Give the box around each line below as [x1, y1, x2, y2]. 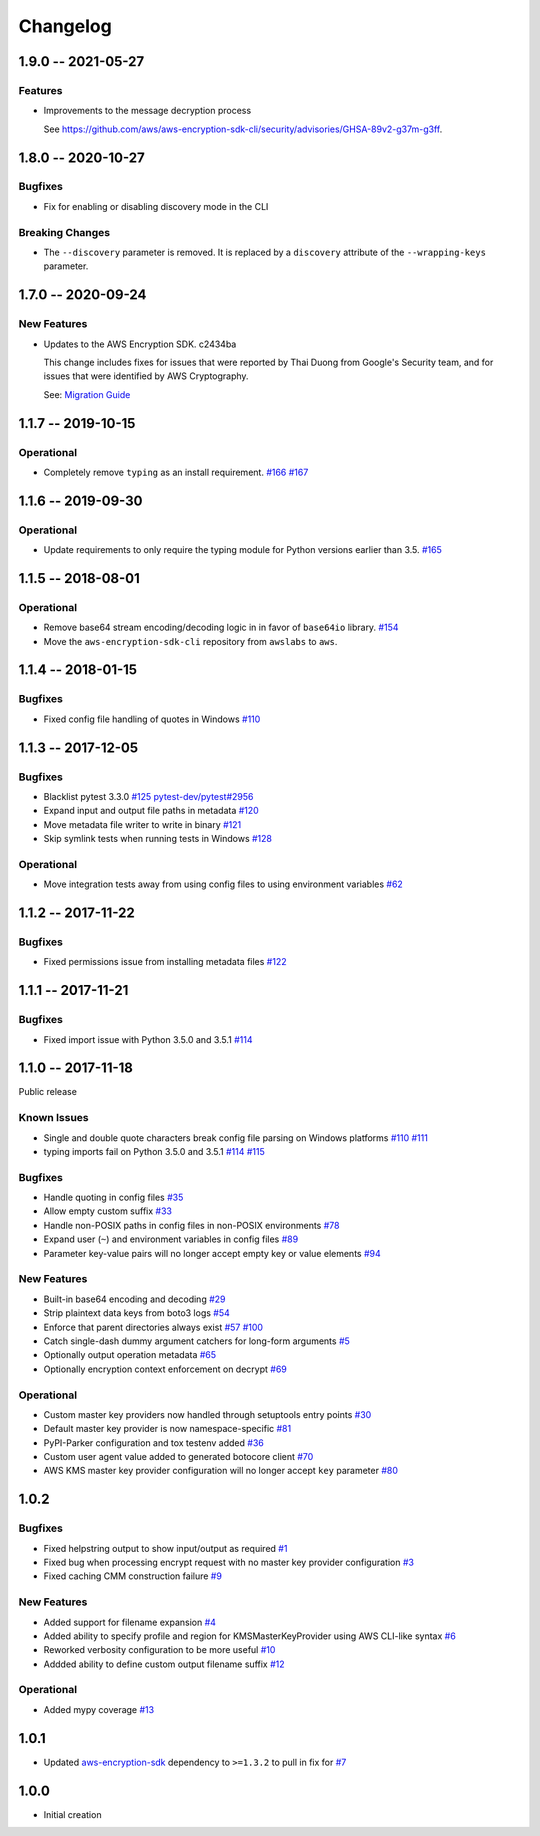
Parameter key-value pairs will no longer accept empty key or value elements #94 [43, 1247, 381, 1259]
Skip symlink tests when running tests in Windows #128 [43, 833, 272, 845]
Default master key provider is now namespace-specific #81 [43, 1423, 292, 1435]
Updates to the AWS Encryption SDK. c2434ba [43, 338, 237, 350]
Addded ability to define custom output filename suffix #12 [43, 1658, 285, 1670]
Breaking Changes [18, 225, 111, 239]
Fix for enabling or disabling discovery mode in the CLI [43, 200, 269, 212]
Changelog [18, 15, 112, 37]
